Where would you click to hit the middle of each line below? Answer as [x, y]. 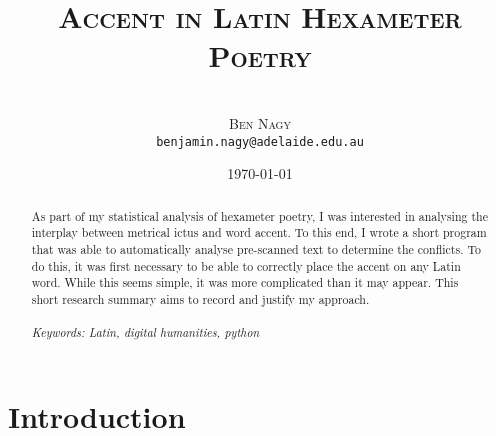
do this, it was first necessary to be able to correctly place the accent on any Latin [246, 265]
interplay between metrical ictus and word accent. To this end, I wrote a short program [259, 232]
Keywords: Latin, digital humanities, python [145, 332]
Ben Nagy [260, 122]
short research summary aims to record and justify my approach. [200, 298]
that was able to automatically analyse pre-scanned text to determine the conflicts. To [256, 248]
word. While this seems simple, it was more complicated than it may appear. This [245, 282]
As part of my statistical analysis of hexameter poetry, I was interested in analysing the [259, 215]
